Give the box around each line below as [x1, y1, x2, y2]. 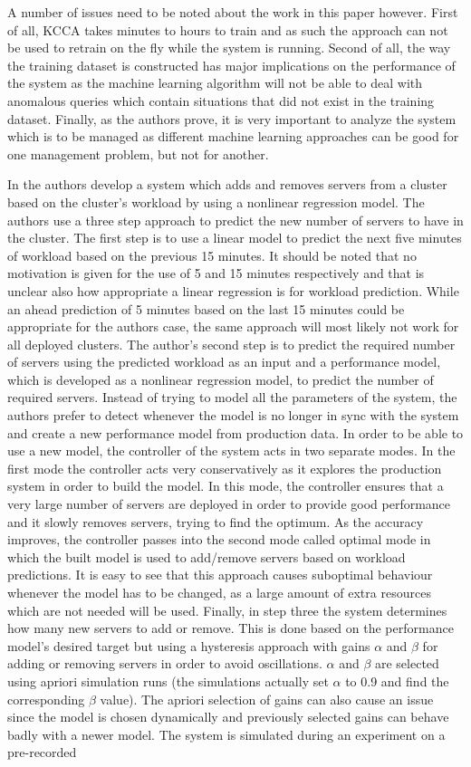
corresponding [7, 689, 85, 708]
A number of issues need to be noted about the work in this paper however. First [7, 3, 458, 21]
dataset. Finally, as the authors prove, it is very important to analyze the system [7, 109, 457, 128]
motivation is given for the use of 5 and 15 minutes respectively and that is [7, 264, 425, 283]
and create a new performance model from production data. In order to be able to [7, 423, 464, 442]
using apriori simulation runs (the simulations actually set [7, 671, 329, 690]
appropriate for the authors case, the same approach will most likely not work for [7, 317, 459, 336]
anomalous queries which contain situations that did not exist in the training [7, 91, 435, 110]
